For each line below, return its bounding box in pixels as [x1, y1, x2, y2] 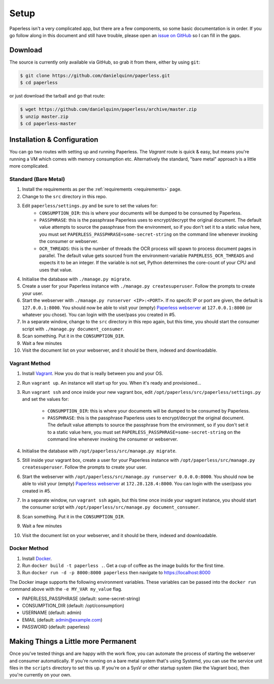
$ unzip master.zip [20, 113, 68, 119]
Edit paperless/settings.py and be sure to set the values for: [22, 203, 158, 209]
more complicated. [9, 163, 49, 169]
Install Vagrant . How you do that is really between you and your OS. [22, 370, 163, 377]
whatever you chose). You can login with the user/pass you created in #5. [22, 312, 176, 318]
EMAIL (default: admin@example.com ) [22, 616, 102, 623]
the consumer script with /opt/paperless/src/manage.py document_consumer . [22, 504, 200, 510]
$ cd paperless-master [20, 120, 77, 127]
